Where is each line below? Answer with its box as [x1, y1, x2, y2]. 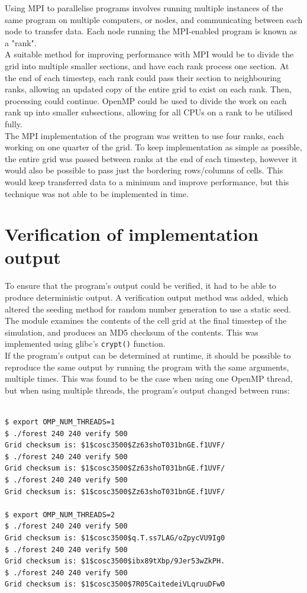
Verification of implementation [5, 222, 258, 246]
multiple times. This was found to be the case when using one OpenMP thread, [5, 372, 293, 385]
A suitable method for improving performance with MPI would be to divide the [5, 48, 294, 60]
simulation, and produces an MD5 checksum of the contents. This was [5, 325, 258, 338]
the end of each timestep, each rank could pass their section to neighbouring [5, 71, 282, 83]
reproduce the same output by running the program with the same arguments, [5, 360, 289, 373]
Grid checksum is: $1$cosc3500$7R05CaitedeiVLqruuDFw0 [5, 580, 225, 589]
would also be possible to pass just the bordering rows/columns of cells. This [5, 164, 283, 176]
